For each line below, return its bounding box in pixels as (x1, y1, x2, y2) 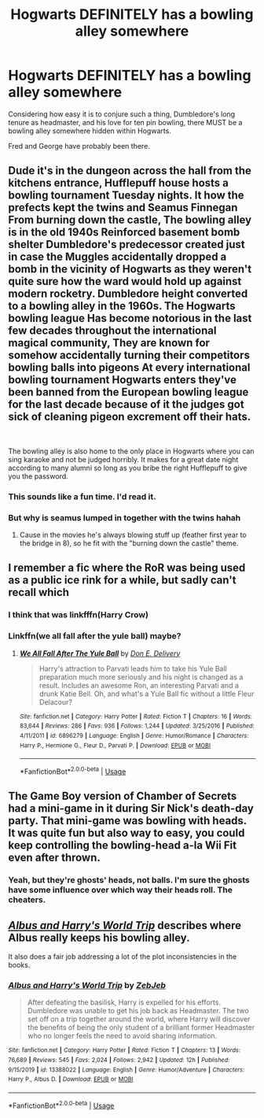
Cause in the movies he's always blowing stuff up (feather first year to (19, 530, 247, 539)
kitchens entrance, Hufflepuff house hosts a (8, 176, 229, 190)
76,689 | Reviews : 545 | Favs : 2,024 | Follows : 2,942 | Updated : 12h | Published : (8, 1056, 230, 1064)
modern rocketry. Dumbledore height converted (8, 287, 248, 301)
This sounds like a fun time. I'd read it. (8, 491, 156, 502)
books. (8, 960, 31, 969)
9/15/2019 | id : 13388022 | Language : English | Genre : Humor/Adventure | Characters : (8, 1065, 245, 1074)
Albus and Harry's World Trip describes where (8, 919, 242, 932)
